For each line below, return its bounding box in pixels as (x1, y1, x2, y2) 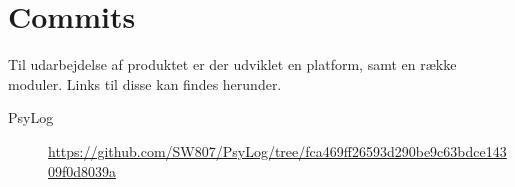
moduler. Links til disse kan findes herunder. (8, 73, 282, 94)
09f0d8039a (48, 160, 117, 181)
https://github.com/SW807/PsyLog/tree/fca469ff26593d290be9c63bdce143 (48, 140, 507, 161)
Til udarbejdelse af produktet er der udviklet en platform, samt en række (8, 54, 457, 75)
